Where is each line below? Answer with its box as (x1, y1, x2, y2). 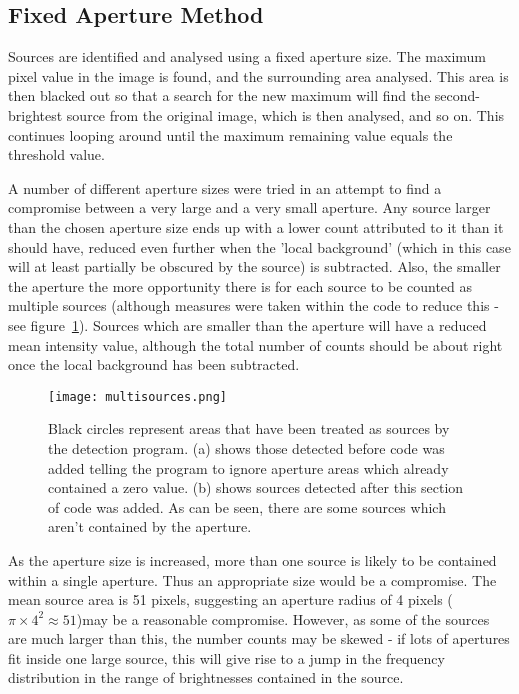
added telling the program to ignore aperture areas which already (48, 457, 449, 478)
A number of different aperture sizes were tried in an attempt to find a (8, 177, 442, 198)
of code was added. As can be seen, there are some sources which (48, 496, 446, 517)
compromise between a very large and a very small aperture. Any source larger (8, 197, 491, 218)
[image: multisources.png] (48, 389, 227, 404)
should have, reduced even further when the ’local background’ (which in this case (8, 236, 511, 257)
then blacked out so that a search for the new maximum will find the (8, 85, 431, 106)
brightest (8, 104, 63, 125)
